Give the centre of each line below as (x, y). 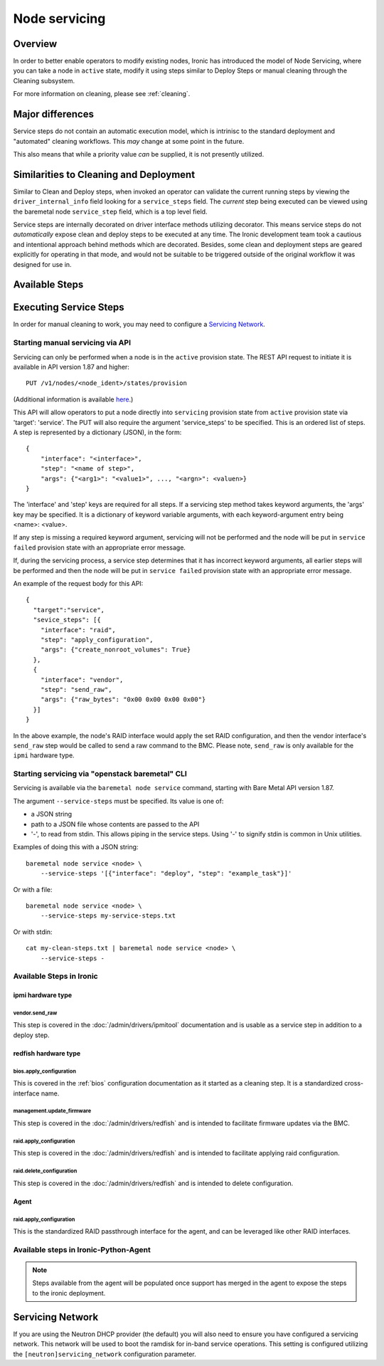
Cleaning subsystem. (44, 80)
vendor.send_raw (35, 1013)
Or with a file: (33, 889)
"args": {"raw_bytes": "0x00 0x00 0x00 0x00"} (123, 700)
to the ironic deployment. (69, 1293)
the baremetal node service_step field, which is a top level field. (110, 211)
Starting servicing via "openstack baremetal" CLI (100, 774)
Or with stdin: (33, 932)
